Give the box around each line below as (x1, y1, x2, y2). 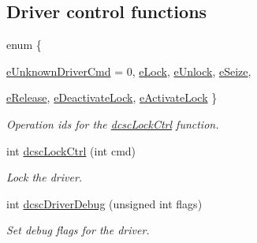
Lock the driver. (6, 169, 83, 185)
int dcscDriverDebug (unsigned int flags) (6, 195, 203, 211)
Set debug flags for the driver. (6, 222, 150, 238)
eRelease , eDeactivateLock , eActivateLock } (6, 89, 218, 106)
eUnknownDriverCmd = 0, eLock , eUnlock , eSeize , (6, 62, 251, 79)
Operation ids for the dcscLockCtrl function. (6, 115, 219, 132)
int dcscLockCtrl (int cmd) (6, 142, 136, 159)
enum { (6, 36, 42, 53)
